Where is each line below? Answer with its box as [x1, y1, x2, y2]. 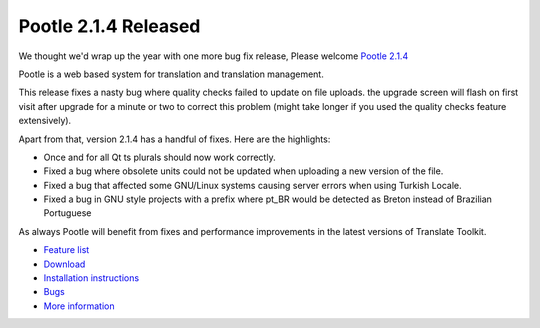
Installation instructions [43, 272, 140, 284]
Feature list [43, 244, 90, 256]
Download [43, 258, 86, 270]
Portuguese [43, 207, 92, 219]
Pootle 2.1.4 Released [18, 15, 201, 37]
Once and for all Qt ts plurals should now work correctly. [43, 151, 276, 163]
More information [43, 300, 115, 312]
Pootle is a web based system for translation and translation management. [18, 68, 324, 80]
